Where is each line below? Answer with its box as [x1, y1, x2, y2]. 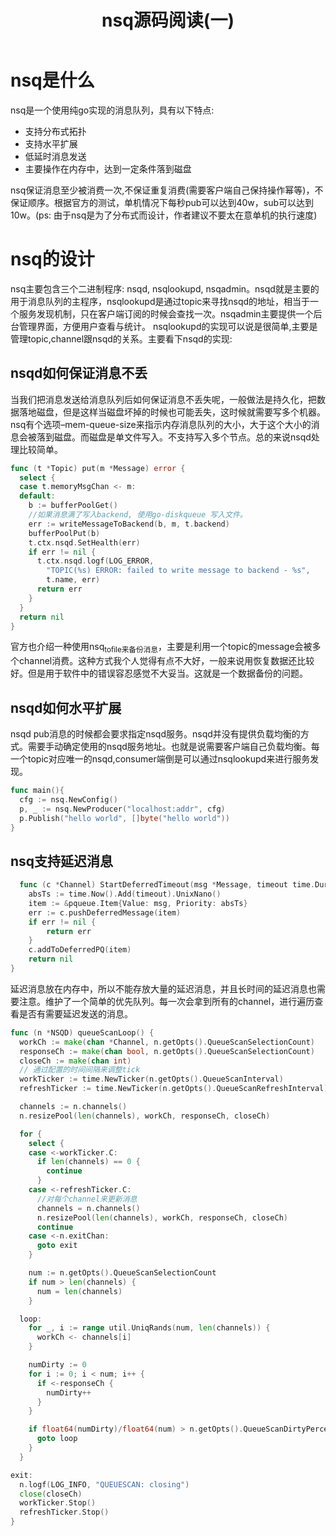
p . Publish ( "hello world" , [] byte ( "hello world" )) [19, 813, 230, 823]
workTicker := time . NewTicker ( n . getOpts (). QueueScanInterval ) [19, 1074, 284, 1085]
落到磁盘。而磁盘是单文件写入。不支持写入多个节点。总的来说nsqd [36, 431, 312, 443]
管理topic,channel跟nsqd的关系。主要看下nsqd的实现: [10, 332, 233, 345]
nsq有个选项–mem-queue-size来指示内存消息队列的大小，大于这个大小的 [10, 418, 312, 430]
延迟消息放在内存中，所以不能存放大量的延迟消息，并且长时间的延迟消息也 [10, 982, 317, 995]
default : [19, 491, 56, 501]
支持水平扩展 [24, 137, 78, 150]
